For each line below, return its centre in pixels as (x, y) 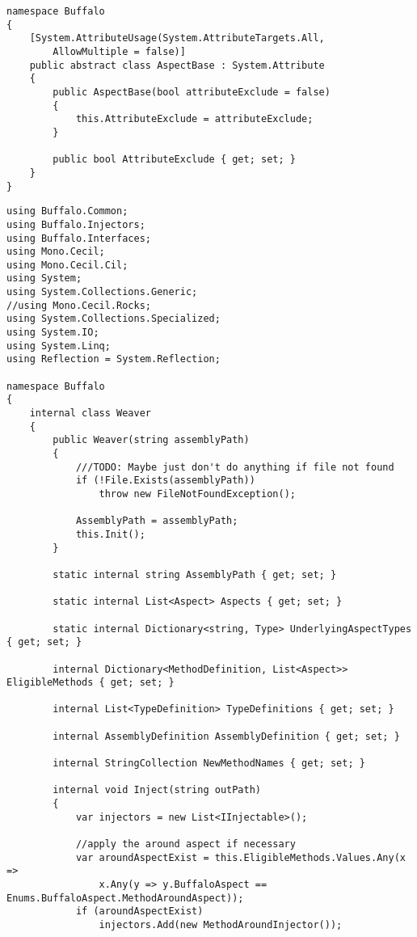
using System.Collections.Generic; (102, 292)
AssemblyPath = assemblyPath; (157, 521)
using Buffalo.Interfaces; (79, 238)
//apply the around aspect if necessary (185, 844)
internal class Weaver (90, 414)
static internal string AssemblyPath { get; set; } (195, 574)
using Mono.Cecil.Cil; (67, 265)
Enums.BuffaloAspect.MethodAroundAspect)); (125, 898)
